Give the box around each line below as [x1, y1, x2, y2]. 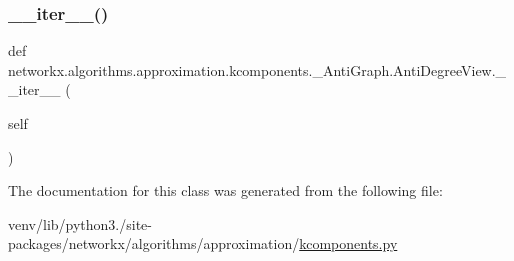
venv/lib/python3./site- [8, 213, 152, 234]
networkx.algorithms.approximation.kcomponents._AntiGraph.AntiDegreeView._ [8, 59, 507, 80]
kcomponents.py [299, 233, 398, 254]
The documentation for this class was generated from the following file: [8, 180, 443, 201]
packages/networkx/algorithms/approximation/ [8, 233, 300, 254]
